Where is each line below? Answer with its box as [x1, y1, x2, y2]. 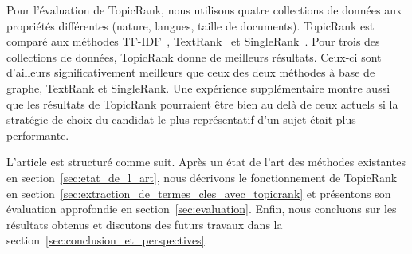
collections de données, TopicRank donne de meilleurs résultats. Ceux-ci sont [6, 48, 382, 65]
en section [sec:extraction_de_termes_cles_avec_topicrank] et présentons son [6, 185, 391, 201]
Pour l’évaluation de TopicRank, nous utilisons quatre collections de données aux [6, 2, 402, 18]
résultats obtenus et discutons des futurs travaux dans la [6, 216, 283, 232]
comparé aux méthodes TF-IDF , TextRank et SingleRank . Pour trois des [6, 33, 380, 50]
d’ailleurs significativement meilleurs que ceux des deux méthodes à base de [6, 64, 375, 81]
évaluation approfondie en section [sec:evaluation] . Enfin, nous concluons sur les [6, 200, 397, 217]
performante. [6, 126, 69, 143]
